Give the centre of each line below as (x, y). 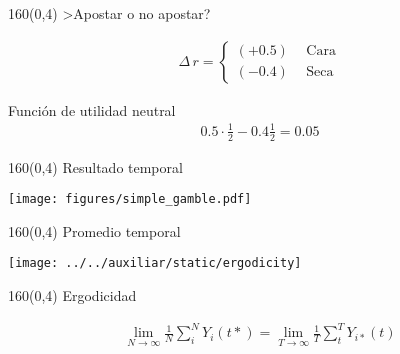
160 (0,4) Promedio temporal (94, 230)
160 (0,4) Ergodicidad (72, 295)
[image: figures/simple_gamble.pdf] (130, 199)
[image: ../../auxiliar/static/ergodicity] (155, 263)
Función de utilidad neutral (92, 109)
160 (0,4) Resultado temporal (95, 166)
